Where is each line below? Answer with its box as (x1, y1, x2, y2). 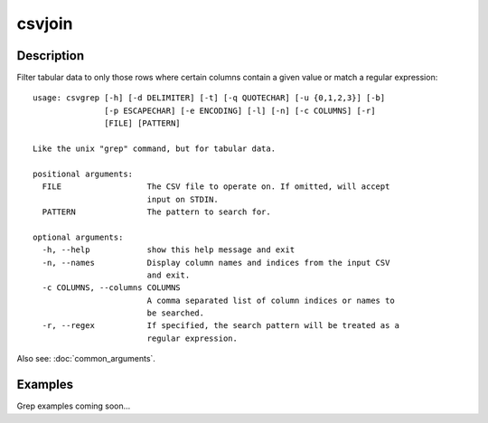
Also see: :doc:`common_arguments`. (16, 353, 155, 364)
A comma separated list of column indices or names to (146, 295, 395, 305)
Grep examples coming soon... (16, 400, 131, 411)
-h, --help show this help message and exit (42, 245, 296, 255)
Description (16, 48, 85, 63)
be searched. (146, 308, 205, 318)
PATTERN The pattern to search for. (42, 206, 271, 217)
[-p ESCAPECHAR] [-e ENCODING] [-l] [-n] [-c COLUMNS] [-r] (104, 105, 376, 116)
